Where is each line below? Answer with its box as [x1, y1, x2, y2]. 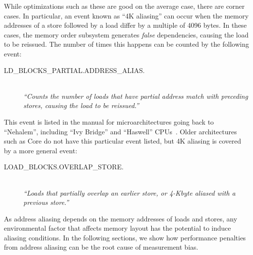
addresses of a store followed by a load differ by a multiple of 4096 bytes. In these [4, 20, 247, 30]
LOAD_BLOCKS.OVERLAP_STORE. [4, 162, 124, 172]
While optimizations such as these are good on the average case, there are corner [4, 1, 245, 11]
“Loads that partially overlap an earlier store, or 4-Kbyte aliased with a [23, 187, 235, 198]
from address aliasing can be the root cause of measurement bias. [4, 242, 199, 252]
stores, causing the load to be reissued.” [23, 100, 139, 110]
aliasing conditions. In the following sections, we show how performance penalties [4, 232, 246, 242]
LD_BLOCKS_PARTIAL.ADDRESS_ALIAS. [4, 65, 145, 75]
